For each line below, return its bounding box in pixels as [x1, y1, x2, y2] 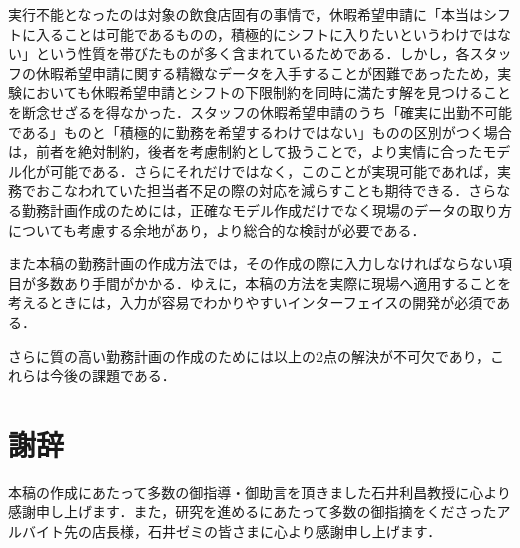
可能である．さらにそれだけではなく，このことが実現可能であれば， [49, 160, 498, 181]
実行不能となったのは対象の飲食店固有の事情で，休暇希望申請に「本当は [8, 4, 484, 24]
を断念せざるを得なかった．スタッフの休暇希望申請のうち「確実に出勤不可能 [8, 101, 512, 122]
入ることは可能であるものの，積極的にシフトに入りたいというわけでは [35, 23, 498, 44]
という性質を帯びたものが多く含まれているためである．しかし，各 [35, 43, 470, 64]
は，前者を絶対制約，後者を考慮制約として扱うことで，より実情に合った [8, 141, 483, 162]
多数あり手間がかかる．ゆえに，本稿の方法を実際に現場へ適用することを [35, 272, 512, 293]
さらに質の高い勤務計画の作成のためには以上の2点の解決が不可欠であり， [8, 345, 490, 366]
